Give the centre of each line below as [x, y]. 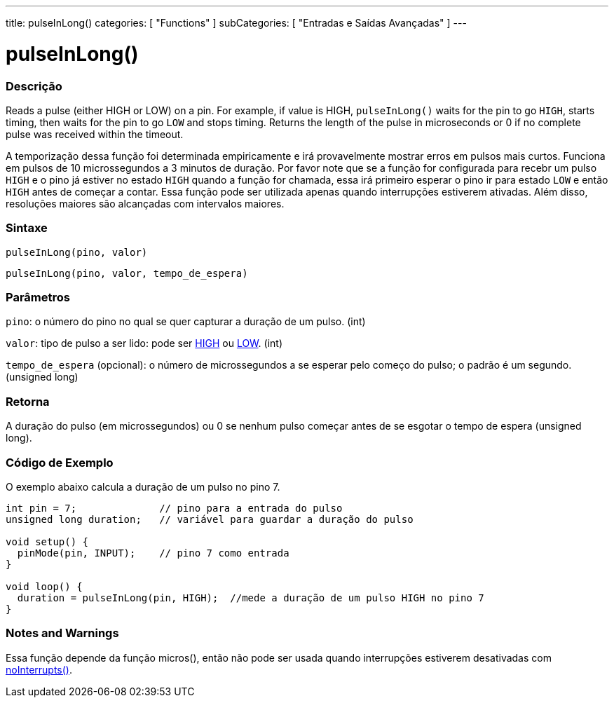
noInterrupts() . [39, 669]
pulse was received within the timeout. [95, 134]
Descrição [34, 86]
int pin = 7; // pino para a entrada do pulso [174, 508]
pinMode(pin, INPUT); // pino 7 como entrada [153, 553]
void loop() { [44, 586]
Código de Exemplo [60, 462]
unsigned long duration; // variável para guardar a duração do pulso [210, 519]
